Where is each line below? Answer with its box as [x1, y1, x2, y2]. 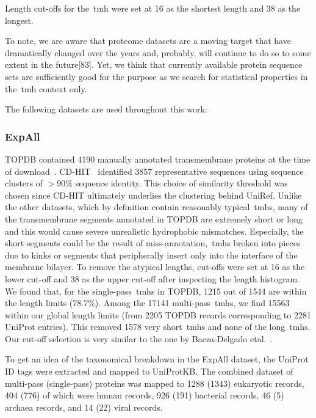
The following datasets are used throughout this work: [5, 103, 207, 116]
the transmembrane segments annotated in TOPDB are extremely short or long [5, 212, 303, 225]
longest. [5, 13, 34, 26]
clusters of [5, 177, 43, 189]
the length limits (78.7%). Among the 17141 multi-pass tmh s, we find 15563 [5, 296, 290, 309]
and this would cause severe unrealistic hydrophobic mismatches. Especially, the [5, 224, 304, 237]
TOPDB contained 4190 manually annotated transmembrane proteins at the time [5, 152, 311, 165]
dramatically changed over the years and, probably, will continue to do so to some [5, 46, 311, 59]
